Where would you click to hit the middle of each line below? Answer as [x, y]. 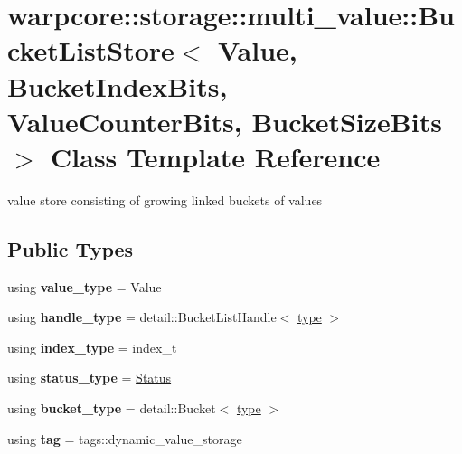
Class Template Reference [216, 156]
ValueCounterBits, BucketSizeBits [225, 121]
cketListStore [91, 50]
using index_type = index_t [92, 347]
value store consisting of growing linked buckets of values [165, 199]
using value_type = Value [85, 286]
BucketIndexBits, [118, 85]
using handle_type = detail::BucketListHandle [142, 317]
